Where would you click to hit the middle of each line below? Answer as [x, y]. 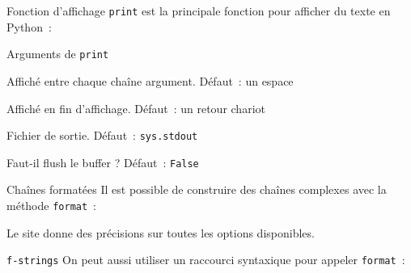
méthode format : [52, 205]
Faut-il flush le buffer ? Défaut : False [103, 162]
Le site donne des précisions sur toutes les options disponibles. [161, 232]
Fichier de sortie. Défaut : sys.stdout [102, 135]
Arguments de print [58, 54]
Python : [29, 26]
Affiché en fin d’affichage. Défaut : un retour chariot [136, 108]
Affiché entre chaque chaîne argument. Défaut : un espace [150, 80]
